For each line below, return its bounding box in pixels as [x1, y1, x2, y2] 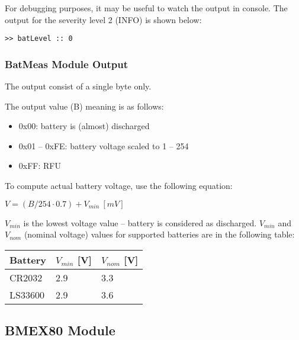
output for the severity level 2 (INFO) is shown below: [5, 13, 202, 25]
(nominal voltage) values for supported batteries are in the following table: [24, 228, 295, 240]
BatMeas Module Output [5, 56, 128, 71]
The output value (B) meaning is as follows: [5, 100, 164, 112]
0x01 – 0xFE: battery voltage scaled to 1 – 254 [18, 139, 189, 152]
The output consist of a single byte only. [5, 80, 152, 92]
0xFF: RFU [18, 159, 61, 172]
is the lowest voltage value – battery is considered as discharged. [23, 216, 257, 229]
